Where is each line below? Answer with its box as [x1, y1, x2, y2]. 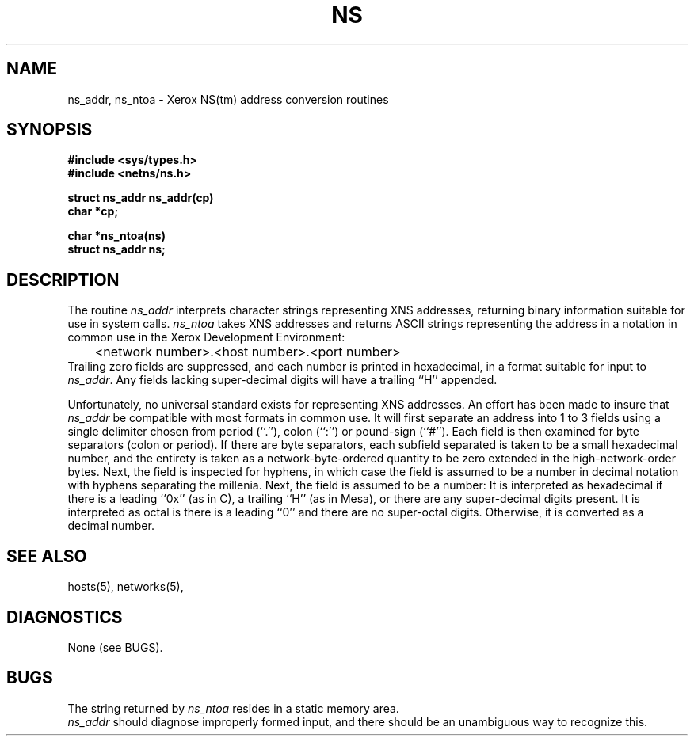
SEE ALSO [6, 546, 87, 566]
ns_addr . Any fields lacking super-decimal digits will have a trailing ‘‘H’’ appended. [67, 373, 498, 387]
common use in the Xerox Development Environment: [67, 330, 345, 344]
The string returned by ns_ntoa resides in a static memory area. [67, 701, 399, 715]
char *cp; [67, 204, 119, 219]
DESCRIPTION [6, 269, 120, 290]
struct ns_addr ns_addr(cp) [67, 191, 214, 205]
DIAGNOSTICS [6, 607, 123, 627]
